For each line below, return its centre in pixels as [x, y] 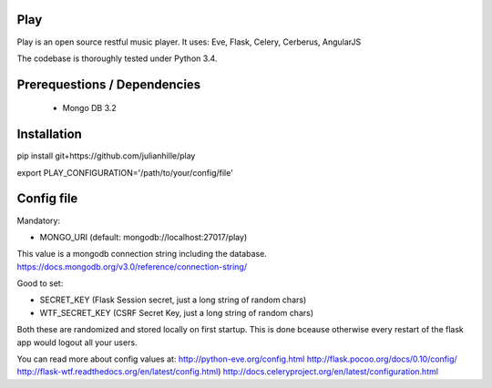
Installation [49, 134]
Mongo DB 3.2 [90, 108]
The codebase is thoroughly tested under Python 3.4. [117, 58]
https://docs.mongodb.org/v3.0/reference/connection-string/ [132, 266]
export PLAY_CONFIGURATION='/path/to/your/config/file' [125, 172]
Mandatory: [39, 220]
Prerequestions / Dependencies [109, 84]
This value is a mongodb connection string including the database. [142, 254]
